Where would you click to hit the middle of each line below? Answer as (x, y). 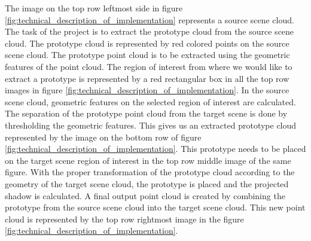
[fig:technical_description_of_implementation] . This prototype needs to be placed (155, 149)
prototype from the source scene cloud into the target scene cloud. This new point (155, 207)
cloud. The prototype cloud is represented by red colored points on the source (147, 43)
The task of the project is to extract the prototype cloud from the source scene (150, 31)
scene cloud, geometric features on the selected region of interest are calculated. (150, 101)
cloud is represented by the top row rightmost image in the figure (124, 219)
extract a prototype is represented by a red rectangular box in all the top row (147, 78)
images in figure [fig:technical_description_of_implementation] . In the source (147, 90)
